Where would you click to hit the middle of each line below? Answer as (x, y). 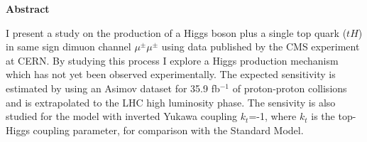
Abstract (28, 9)
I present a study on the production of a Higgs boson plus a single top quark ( (176, 32)
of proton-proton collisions (290, 88)
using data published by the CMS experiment (261, 47)
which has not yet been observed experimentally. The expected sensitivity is (171, 74)
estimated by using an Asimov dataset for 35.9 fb (113, 88)
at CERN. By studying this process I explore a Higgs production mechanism (172, 60)
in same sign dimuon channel (69, 47)
